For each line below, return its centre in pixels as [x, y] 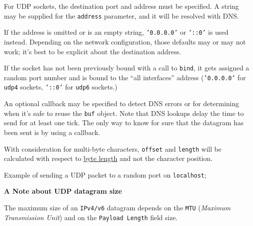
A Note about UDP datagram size [63, 191]
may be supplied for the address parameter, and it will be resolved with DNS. [122, 15]
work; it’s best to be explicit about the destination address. [93, 51]
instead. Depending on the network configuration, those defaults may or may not [125, 41]
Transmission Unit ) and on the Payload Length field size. [91, 217]
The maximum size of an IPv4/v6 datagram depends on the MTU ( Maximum [117, 207]
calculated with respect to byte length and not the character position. [108, 158]
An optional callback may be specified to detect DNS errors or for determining [122, 103]
